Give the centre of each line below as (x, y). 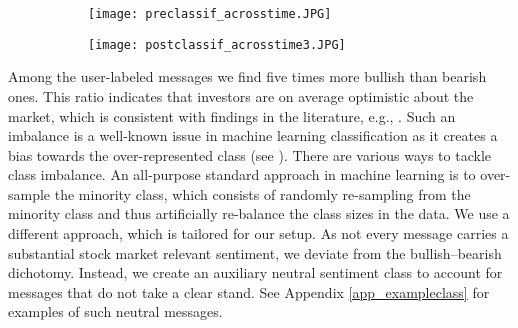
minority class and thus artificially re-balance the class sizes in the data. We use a (259, 213)
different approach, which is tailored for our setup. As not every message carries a (258, 233)
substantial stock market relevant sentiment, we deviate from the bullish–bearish (255, 252)
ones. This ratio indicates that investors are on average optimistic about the (241, 95)
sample (29, 193)
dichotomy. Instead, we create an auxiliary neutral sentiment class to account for (255, 272)
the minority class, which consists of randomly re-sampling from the (262, 193)
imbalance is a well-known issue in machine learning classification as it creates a (253, 135)
